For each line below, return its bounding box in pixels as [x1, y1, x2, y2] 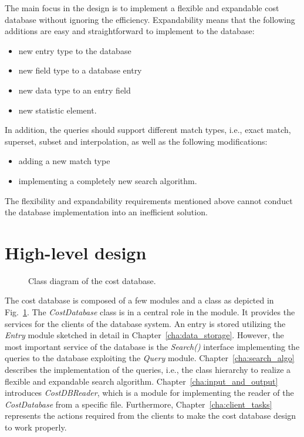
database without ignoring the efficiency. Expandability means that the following [5, 13, 295, 25]
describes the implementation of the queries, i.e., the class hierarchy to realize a [5, 363, 291, 375]
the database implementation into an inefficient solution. [5, 206, 208, 218]
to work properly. [5, 421, 67, 433]
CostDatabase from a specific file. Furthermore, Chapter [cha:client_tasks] [5, 398, 272, 410]
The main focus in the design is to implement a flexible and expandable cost [5, 2, 279, 14]
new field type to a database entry [18, 64, 142, 76]
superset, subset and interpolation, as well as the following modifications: [5, 135, 268, 147]
